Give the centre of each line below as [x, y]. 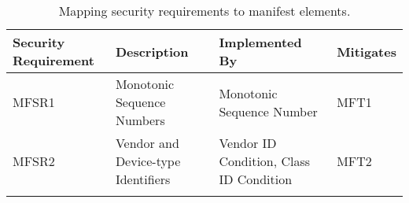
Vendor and [147, 143]
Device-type [148, 161]
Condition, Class [265, 161]
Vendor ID [248, 143]
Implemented [260, 42]
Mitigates [367, 51]
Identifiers [143, 179]
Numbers [140, 120]
